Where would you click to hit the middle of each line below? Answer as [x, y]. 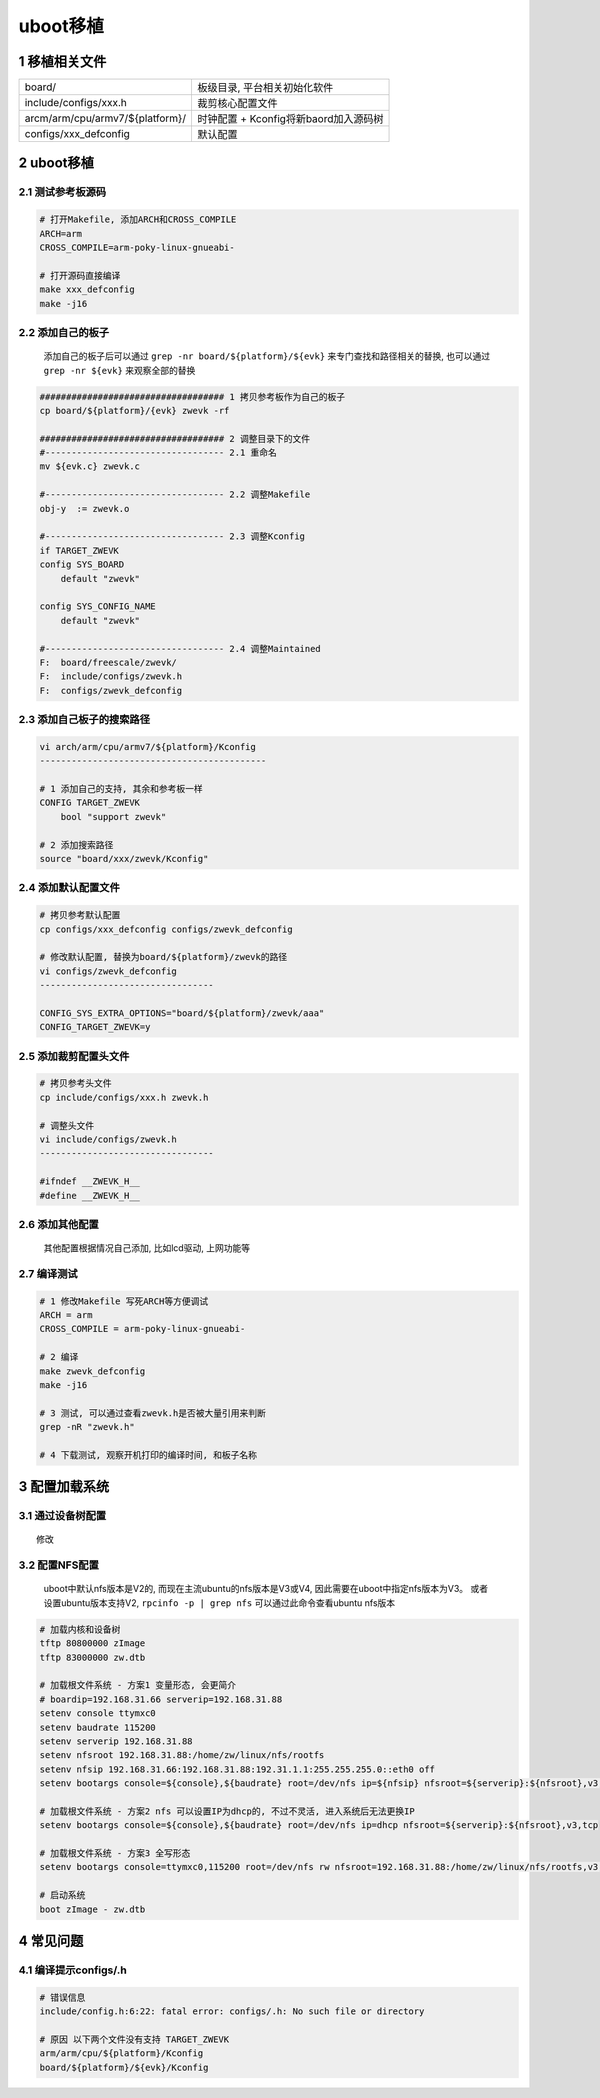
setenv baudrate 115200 [98, 1727]
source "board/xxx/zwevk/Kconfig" [124, 858]
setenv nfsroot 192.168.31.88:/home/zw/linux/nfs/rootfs [182, 1755]
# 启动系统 [62, 1895]
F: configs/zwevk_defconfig [111, 690]
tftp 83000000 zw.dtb [92, 1657]
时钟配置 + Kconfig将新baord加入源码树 [290, 119]
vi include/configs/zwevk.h [108, 1139]
